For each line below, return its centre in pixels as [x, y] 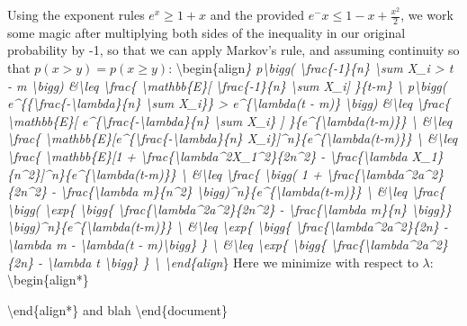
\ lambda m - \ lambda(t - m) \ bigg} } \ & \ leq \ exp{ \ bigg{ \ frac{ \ [189, 244]
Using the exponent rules [76, 14]
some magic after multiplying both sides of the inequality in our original [207, 32]
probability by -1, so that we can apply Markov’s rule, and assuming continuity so [233, 50]
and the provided [257, 14]
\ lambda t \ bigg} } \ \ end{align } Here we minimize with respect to [233, 262]
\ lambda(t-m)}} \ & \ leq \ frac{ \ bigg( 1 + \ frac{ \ [228, 173]
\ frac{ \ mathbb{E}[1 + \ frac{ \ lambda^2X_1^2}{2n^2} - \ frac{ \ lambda [207, 155]
